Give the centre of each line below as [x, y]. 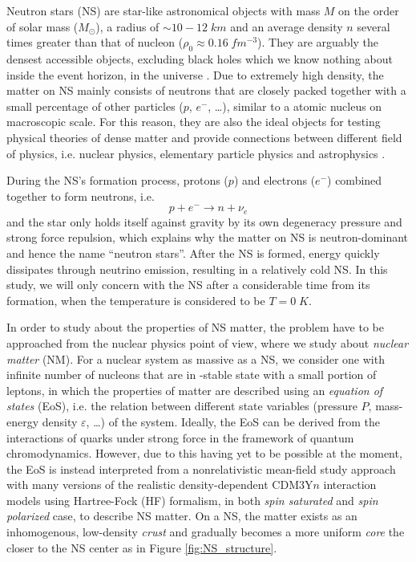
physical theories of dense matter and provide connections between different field [204, 137]
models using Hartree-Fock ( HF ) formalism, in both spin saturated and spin [192, 500]
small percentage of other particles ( [95, 106]
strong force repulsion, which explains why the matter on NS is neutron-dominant [208, 237]
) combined [355, 180]
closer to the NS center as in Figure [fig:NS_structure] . [142, 547]
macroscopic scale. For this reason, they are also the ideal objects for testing [194, 122]
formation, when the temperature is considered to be [136, 300]
